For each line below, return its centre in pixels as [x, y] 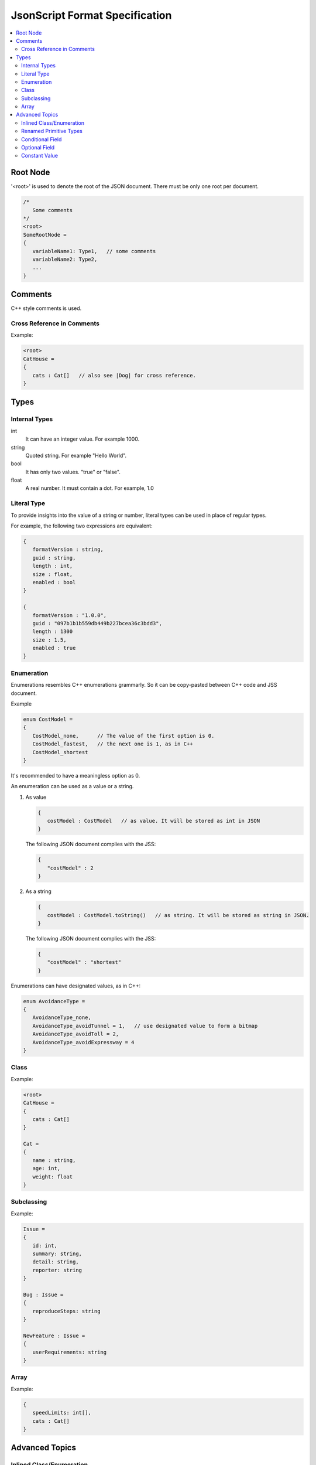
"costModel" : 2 [70, 868]
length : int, [53, 566]
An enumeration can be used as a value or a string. [72, 786]
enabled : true [54, 648]
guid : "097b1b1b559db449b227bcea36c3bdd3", [97, 623]
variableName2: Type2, [65, 260]
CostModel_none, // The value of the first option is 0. [123, 736]
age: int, [47, 1168]
